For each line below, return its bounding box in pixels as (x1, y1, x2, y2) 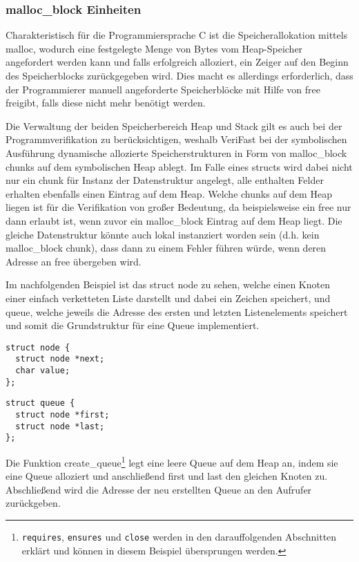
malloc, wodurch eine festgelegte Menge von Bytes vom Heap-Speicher (6, 41, 303, 55)
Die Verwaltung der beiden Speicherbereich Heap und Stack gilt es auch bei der (6, 118, 342, 133)
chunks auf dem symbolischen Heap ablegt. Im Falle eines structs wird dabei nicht (6, 159, 353, 174)
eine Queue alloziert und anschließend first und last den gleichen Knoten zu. (6, 469, 328, 483)
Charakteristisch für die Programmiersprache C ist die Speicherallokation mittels (6, 28, 348, 42)
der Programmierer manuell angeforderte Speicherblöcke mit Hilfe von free (6, 82, 320, 96)
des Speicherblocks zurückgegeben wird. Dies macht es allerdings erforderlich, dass (6, 68, 353, 82)
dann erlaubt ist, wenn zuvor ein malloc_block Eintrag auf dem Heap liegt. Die (6, 213, 342, 227)
